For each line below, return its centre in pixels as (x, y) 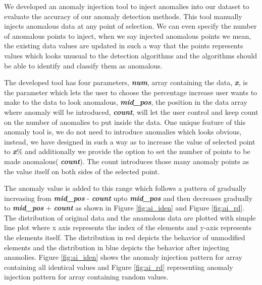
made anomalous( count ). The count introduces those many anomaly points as (126, 161)
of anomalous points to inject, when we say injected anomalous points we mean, (128, 35)
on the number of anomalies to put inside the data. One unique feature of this (125, 122)
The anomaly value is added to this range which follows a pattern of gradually (125, 188)
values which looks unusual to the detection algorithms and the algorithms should (131, 55)
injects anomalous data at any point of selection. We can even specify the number (130, 26)
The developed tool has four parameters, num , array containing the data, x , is (126, 82)
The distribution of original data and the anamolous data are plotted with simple (130, 217)
